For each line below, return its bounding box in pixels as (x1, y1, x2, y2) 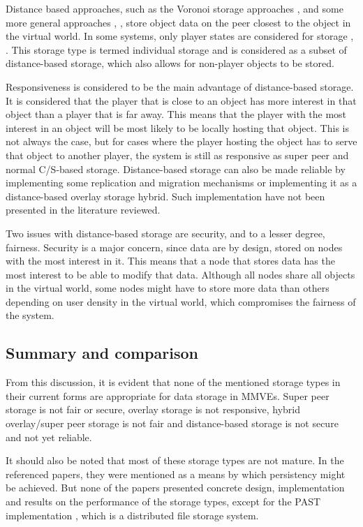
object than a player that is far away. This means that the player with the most (6, 107, 347, 121)
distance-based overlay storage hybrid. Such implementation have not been (6, 188, 325, 203)
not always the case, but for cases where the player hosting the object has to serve (6, 134, 357, 149)
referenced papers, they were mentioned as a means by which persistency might (6, 466, 346, 481)
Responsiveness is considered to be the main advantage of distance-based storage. (6, 79, 354, 94)
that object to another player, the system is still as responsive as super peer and (6, 147, 349, 162)
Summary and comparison (6, 342, 198, 364)
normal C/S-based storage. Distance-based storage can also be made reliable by (6, 161, 346, 176)
